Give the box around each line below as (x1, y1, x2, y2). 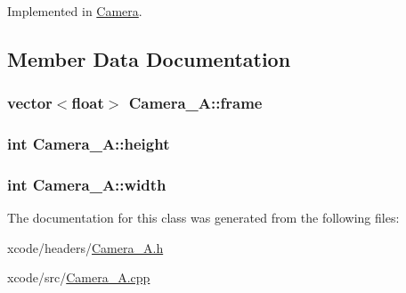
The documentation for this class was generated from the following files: (7, 208, 400, 227)
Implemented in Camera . (7, 2, 142, 20)
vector (7, 92, 53, 114)
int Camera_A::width (7, 173, 166, 195)
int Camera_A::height (7, 133, 170, 155)
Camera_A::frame (128, 92, 263, 114)
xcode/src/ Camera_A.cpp (7, 268, 150, 287)
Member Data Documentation (7, 45, 291, 72)
